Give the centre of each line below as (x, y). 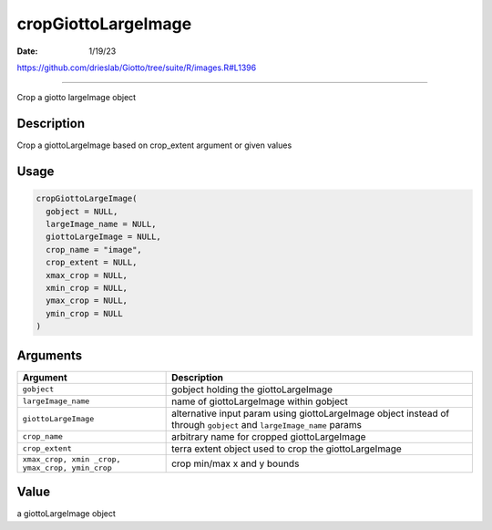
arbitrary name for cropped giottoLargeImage (269, 436)
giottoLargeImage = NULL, (103, 237)
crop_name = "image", (94, 249)
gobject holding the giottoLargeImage (252, 390)
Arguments (50, 355)
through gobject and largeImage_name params (266, 424)
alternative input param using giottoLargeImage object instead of (311, 413)
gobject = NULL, (82, 211)
